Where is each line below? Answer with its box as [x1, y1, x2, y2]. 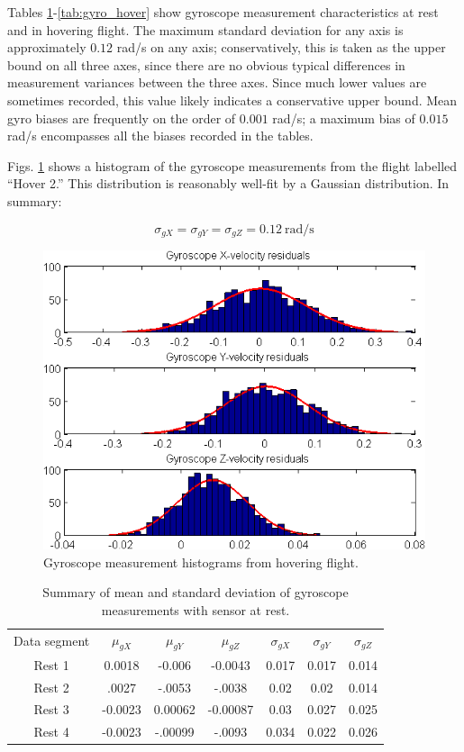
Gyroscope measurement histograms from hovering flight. [43, 552, 359, 571]
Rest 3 [33, 700, 69, 719]
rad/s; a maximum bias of [272, 108, 415, 127]
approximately [7, 38, 86, 57]
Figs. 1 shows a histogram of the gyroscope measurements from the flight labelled [7, 156, 458, 175]
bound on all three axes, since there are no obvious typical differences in [7, 55, 405, 74]
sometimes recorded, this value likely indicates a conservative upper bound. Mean [7, 90, 458, 109]
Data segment [14, 631, 90, 650]
